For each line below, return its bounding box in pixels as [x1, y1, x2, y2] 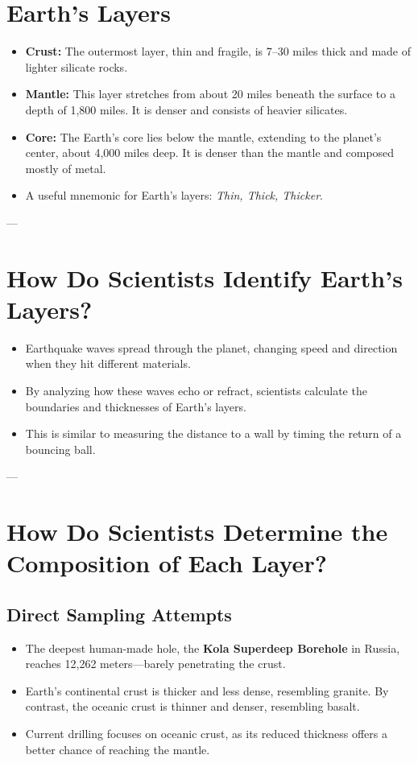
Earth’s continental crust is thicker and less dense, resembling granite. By [25, 682, 389, 699]
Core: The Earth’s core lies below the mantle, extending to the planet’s [25, 128, 382, 145]
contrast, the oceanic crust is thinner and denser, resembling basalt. [25, 698, 360, 715]
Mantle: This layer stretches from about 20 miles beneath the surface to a [25, 85, 395, 102]
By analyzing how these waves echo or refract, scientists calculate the [25, 381, 367, 398]
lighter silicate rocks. [25, 58, 128, 75]
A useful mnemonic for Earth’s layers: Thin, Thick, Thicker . [25, 187, 323, 204]
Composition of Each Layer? [6, 546, 327, 579]
